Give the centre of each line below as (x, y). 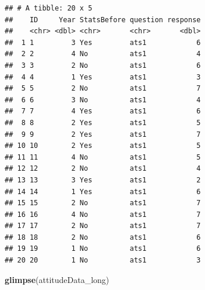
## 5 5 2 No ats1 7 (103, 89)
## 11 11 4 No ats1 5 (103, 157)
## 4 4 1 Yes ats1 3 (103, 77)
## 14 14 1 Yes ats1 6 (103, 191)
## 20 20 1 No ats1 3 (103, 260)
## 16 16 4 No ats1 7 (103, 214)
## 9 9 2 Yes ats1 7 (103, 134)
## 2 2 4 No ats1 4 (103, 54)
